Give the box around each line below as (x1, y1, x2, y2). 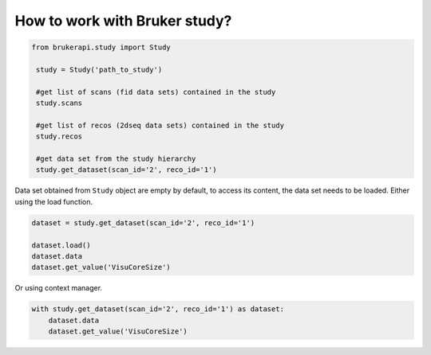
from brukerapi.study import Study (31, 43, 171, 52)
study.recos (36, 132, 83, 141)
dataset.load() (31, 240, 91, 250)
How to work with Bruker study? (14, 12, 232, 29)
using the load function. (14, 197, 93, 206)
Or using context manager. (14, 283, 103, 293)
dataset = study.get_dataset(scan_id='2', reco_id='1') (31, 218, 255, 227)
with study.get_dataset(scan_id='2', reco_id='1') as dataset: (31, 305, 285, 314)
